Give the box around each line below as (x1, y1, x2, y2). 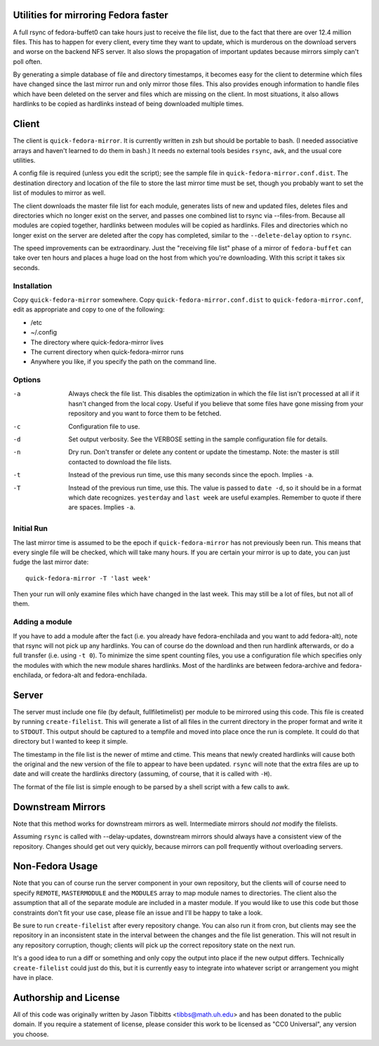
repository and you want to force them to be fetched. (68, 409, 222, 417)
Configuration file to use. (68, 422, 140, 431)
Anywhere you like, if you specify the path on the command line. (30, 358, 217, 366)
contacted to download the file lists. (68, 457, 172, 466)
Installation (13, 281, 53, 290)
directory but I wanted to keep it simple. (13, 737, 128, 746)
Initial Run (13, 523, 48, 533)
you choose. (13, 1030, 49, 1038)
